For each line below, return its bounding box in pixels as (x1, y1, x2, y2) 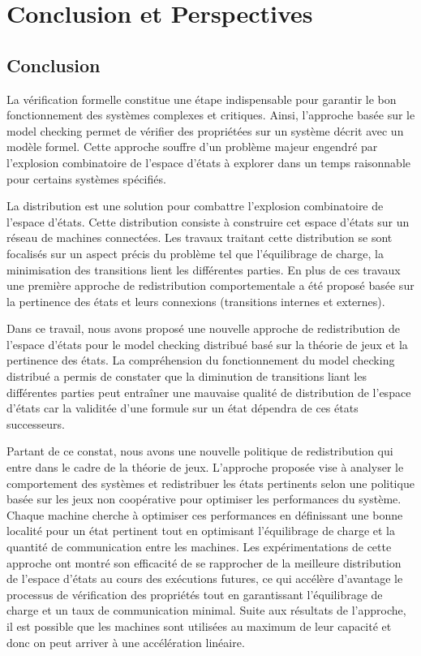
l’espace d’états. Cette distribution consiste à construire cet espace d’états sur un (6, 213, 410, 230)
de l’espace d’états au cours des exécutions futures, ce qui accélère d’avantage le (6, 570, 403, 587)
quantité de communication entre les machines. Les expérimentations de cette (6, 538, 392, 555)
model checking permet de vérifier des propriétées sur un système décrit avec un (6, 122, 404, 139)
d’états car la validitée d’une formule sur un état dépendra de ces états (6, 399, 359, 416)
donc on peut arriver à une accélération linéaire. (6, 633, 245, 650)
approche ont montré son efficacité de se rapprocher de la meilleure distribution (6, 554, 402, 571)
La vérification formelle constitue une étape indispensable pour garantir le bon (6, 90, 397, 107)
